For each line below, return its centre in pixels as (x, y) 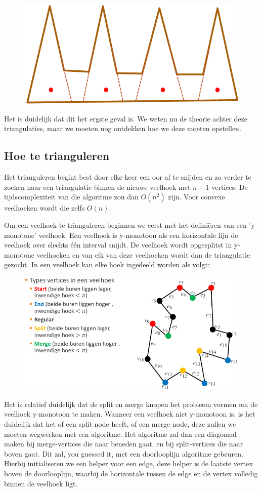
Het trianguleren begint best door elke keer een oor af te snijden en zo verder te (128, 177)
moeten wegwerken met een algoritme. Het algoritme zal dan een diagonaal (120, 434)
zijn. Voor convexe (196, 197)
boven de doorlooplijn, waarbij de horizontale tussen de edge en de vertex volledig (131, 474)
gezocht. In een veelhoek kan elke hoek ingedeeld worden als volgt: (107, 264)
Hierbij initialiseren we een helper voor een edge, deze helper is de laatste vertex (128, 463)
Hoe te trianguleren (57, 156)
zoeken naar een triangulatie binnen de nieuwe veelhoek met (97, 187)
